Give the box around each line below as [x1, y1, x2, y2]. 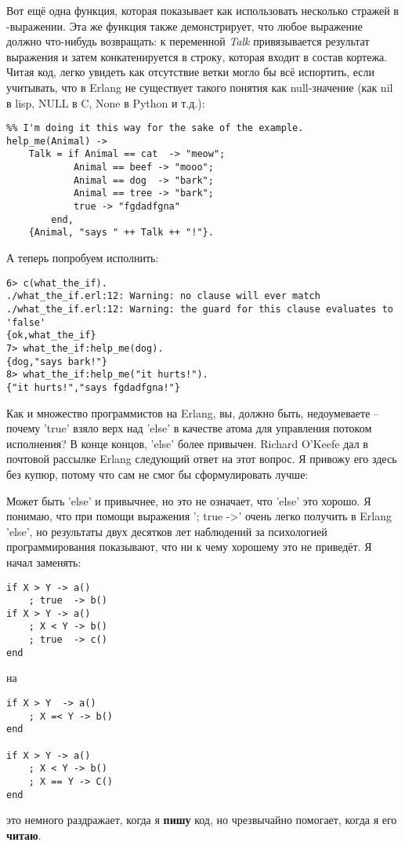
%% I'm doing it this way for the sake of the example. [6, 122, 304, 134]
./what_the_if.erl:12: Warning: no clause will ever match [6, 290, 320, 302]
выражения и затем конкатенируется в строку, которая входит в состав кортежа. [6, 48, 388, 64]
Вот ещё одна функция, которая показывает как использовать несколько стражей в [6, 2, 399, 18]
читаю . [6, 826, 42, 843]
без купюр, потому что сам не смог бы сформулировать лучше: [6, 465, 309, 482]
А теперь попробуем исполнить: [6, 250, 159, 266]
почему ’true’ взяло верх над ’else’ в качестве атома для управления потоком [6, 420, 372, 436]
